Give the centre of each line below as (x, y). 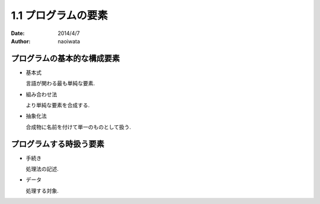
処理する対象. (42, 190)
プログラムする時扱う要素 (58, 144)
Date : (18, 33)
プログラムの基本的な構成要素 (65, 58)
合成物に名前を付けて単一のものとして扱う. (79, 127)
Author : (21, 41)
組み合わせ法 (41, 94)
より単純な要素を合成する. (58, 105)
